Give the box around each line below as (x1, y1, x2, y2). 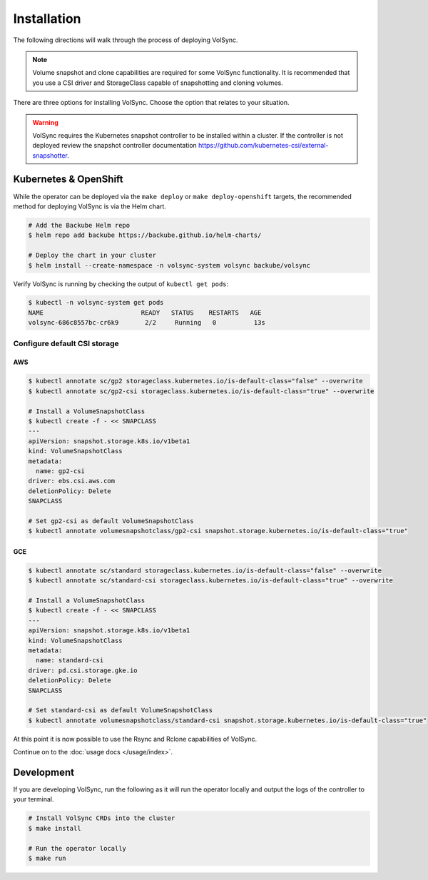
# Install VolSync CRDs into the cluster (28, 814, 175, 822)
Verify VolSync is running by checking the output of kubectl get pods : (13, 279, 229, 288)
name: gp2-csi (36, 467, 86, 475)
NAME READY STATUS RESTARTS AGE (28, 308, 262, 317)
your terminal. (13, 795, 54, 804)
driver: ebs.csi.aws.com (28, 477, 116, 485)
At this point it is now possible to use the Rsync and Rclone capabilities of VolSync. (13, 734, 258, 743)
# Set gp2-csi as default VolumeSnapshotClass (28, 517, 194, 525)
